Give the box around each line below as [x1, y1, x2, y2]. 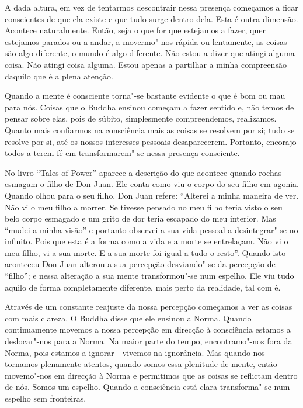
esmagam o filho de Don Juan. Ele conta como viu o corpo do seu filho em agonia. [5, 178, 299, 190]
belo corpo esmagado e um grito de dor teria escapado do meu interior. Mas [5, 212, 276, 224]
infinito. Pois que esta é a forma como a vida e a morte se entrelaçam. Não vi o [5, 235, 288, 247]
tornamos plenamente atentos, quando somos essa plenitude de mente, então [5, 358, 277, 370]
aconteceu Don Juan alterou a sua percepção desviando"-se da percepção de [5, 258, 276, 270]
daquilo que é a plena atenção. [5, 70, 113, 82]
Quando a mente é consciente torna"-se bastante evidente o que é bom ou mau [5, 89, 285, 102]
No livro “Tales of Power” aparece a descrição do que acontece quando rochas [5, 166, 282, 178]
